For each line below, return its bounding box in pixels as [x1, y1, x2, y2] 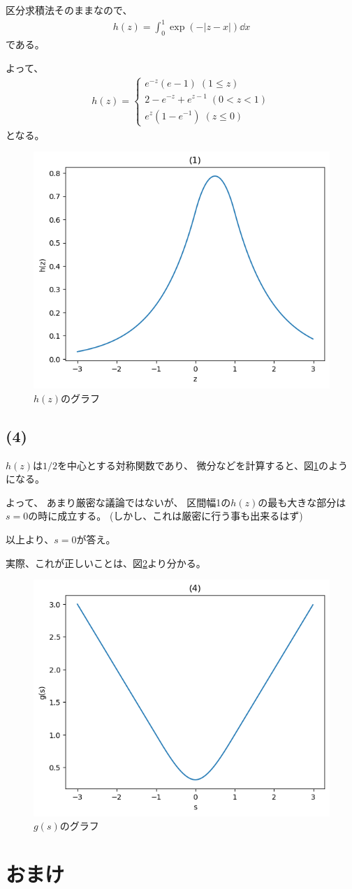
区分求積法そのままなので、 [6, 3, 133, 17]
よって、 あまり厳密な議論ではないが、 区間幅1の [6, 494, 231, 509]
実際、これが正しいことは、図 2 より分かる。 [6, 555, 206, 570]
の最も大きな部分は [258, 494, 346, 509]
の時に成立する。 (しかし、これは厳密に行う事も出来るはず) [28, 508, 303, 523]
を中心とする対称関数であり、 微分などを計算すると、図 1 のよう [57, 457, 349, 472]
